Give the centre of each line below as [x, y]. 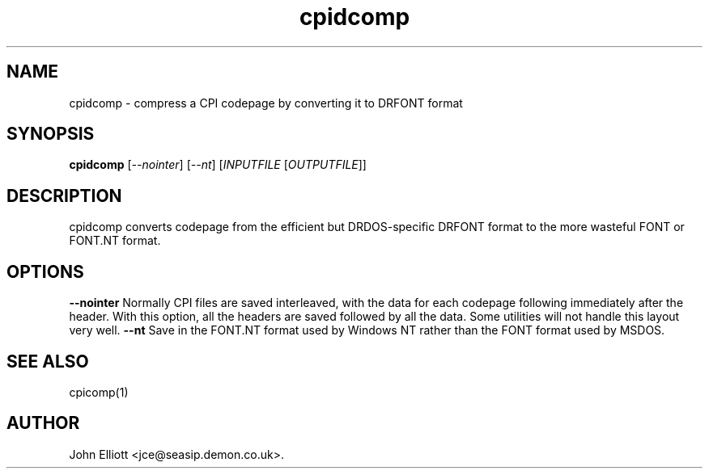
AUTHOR [43, 423]
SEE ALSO [48, 361]
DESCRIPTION [64, 195]
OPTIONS [45, 271]
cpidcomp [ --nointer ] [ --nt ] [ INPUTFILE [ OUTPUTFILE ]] [218, 165]
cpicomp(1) [99, 392]
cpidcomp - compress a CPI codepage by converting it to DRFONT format [266, 103]
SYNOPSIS [51, 134]
